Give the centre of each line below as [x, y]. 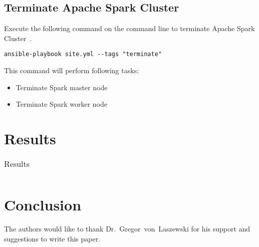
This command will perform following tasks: [72, 70]
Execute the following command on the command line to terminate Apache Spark [129, 28]
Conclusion [43, 205]
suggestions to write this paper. [52, 238]
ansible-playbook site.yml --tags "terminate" [83, 54]
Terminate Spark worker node [61, 104]
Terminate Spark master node [62, 87]
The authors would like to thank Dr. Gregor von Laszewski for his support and [127, 229]
